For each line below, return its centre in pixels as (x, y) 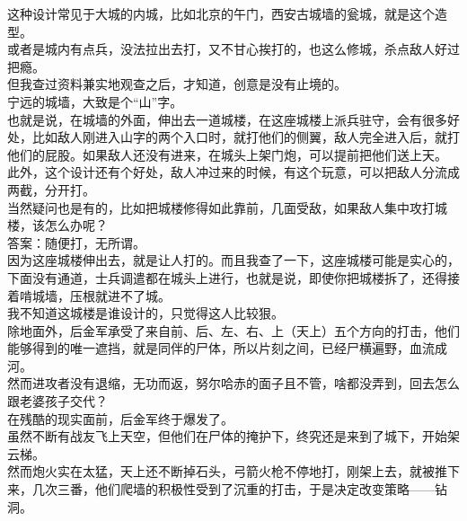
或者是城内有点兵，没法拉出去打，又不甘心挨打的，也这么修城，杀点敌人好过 (233, 49)
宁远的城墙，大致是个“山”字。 (95, 101)
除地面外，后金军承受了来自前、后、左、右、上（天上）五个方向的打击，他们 (233, 330)
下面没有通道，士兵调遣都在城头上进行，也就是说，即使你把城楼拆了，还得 (227, 277)
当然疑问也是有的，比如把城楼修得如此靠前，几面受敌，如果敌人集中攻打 (221, 207)
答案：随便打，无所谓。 (76, 242)
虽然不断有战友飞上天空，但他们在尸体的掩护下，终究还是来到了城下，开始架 (233, 436)
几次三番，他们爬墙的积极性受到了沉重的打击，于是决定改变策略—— (233, 489)
